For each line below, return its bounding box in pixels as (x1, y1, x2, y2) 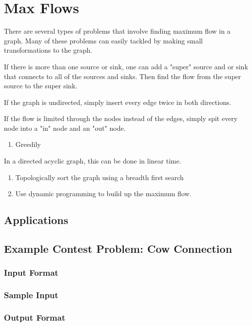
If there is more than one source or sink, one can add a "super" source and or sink (4, 61, 248, 71)
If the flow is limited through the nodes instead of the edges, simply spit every (4, 113, 238, 123)
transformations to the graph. (4, 45, 93, 55)
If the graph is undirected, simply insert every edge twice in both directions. (4, 97, 232, 107)
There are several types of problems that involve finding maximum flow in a (4, 26, 231, 36)
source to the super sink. (4, 81, 78, 91)
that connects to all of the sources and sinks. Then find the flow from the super (4, 71, 241, 81)
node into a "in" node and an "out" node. (4, 122, 126, 133)
